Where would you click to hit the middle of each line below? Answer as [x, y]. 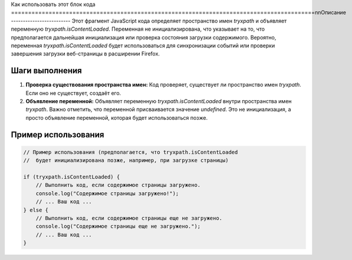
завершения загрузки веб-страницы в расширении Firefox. [85, 54]
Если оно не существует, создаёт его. [73, 93]
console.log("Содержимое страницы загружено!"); [107, 193]
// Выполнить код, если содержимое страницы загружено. [118, 185]
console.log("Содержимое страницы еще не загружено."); [118, 226]
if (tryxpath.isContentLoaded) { [72, 177]
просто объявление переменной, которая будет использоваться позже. [117, 117]
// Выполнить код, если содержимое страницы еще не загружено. [129, 218]
